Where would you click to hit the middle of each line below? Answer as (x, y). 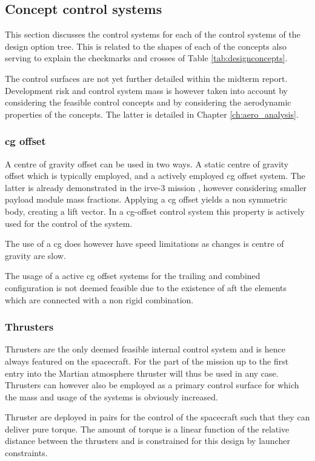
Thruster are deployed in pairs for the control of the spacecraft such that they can (157, 417)
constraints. (26, 453)
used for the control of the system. (69, 223)
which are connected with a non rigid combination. (99, 299)
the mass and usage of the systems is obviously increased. (111, 396)
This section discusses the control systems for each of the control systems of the (153, 34)
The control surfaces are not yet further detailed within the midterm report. (146, 78)
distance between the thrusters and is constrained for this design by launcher (148, 441)
